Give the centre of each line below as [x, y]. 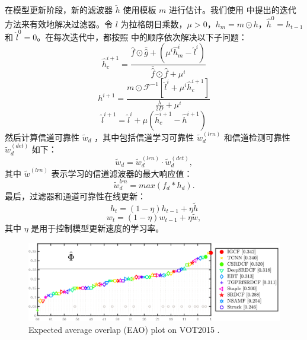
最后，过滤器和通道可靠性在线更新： [75, 196]
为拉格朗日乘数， [154, 23]
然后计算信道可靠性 [42, 137]
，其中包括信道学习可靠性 [144, 137]
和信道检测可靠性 [257, 137]
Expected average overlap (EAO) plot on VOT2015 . [124, 329]
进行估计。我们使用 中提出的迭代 [233, 10]
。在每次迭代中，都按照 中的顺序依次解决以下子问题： [142, 36]
